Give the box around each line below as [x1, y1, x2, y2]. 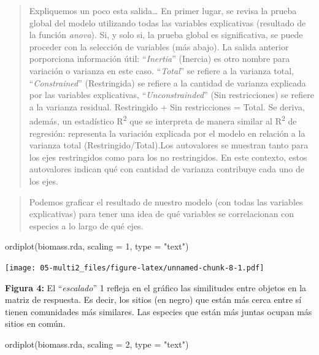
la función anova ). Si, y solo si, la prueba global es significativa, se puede [29, 28, 303, 41]
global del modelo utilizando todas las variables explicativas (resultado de [29, 16, 306, 29]
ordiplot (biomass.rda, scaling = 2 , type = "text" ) [5, 337, 189, 350]
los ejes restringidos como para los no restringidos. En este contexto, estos [29, 150, 307, 163]
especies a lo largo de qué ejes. [29, 219, 144, 232]
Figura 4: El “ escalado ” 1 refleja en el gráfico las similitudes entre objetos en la [5, 281, 307, 294]
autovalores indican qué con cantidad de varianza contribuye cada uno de [29, 162, 305, 175]
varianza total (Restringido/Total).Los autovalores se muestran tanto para [29, 139, 309, 151]
